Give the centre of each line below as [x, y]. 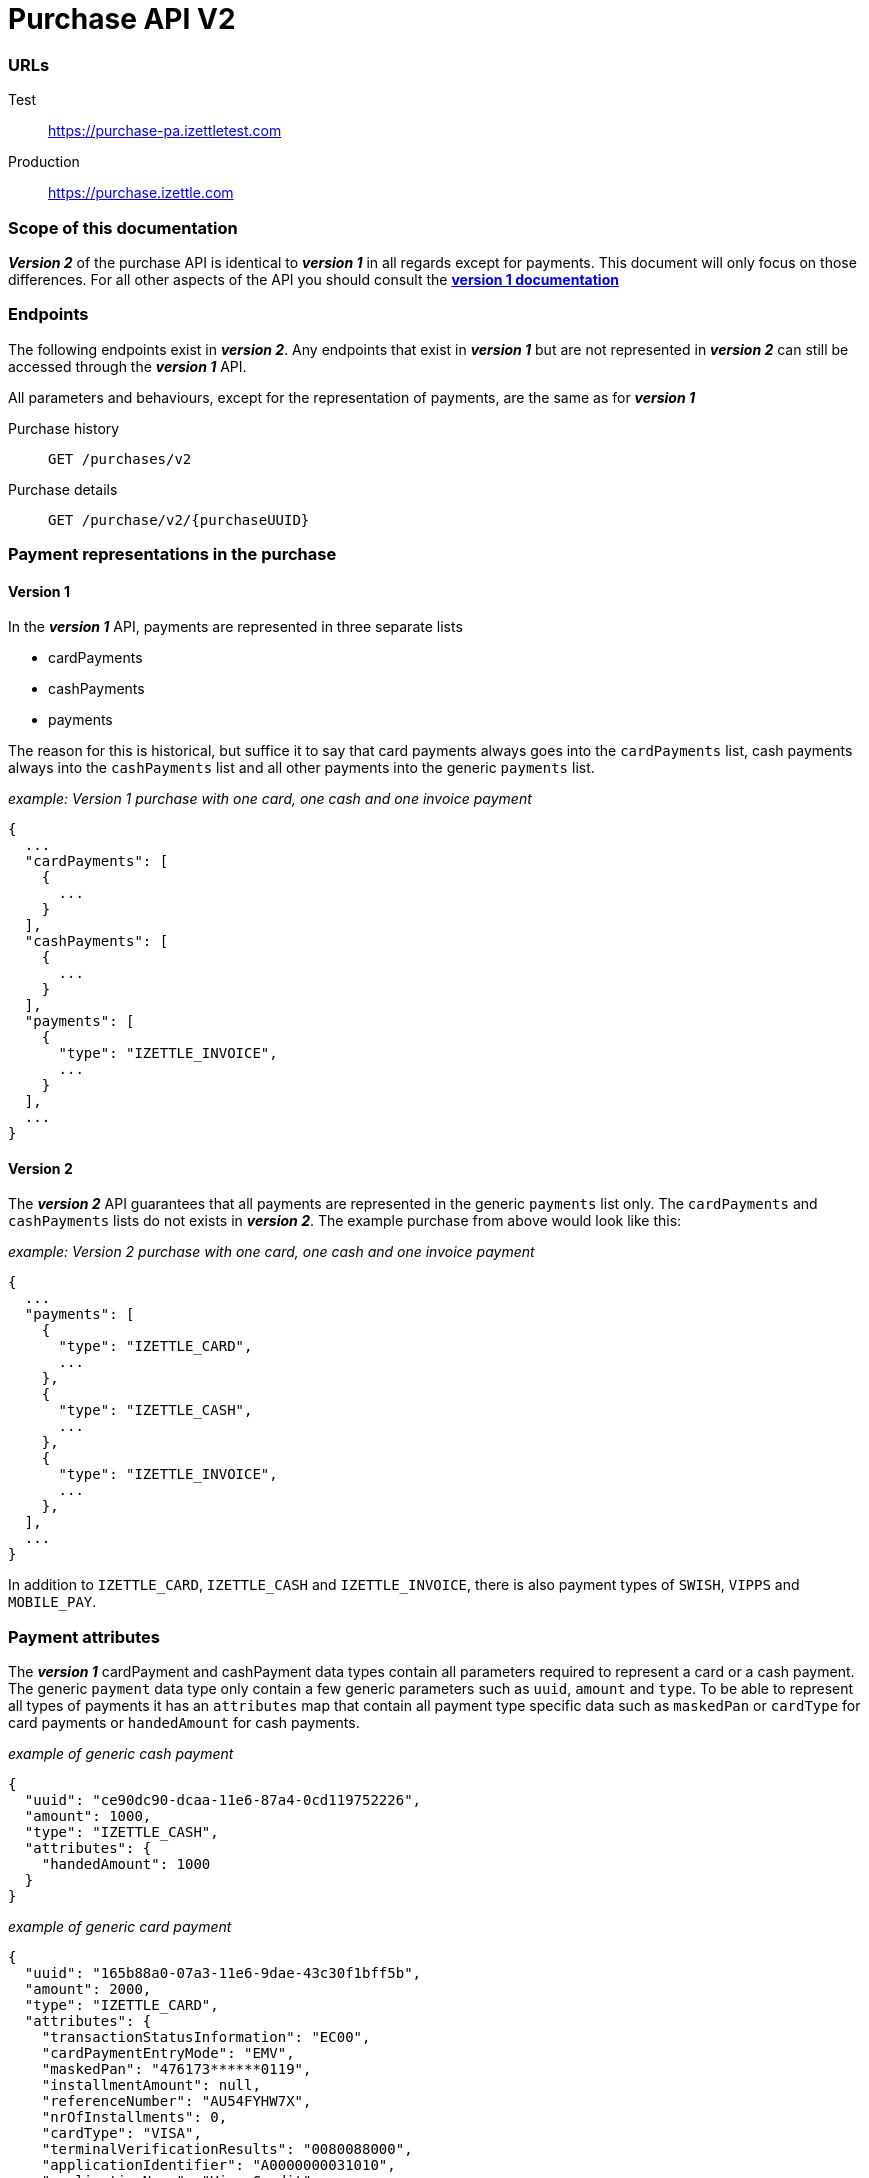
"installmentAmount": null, [151, 2085]
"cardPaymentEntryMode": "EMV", [168, 2053]
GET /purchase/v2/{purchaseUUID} [179, 519]
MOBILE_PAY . [52, 1602]
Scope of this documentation [123, 227]
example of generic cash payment [121, 1754]
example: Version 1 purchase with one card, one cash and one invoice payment [270, 799]
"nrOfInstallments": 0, [134, 2117]
